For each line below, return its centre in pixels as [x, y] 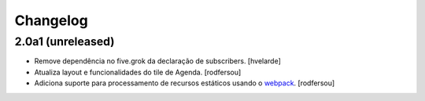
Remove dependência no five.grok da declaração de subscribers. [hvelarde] [157, 61]
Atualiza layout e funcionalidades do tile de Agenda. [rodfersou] [138, 72]
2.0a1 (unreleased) [65, 41]
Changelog [51, 20]
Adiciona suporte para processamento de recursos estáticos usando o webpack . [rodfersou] [185, 83]
